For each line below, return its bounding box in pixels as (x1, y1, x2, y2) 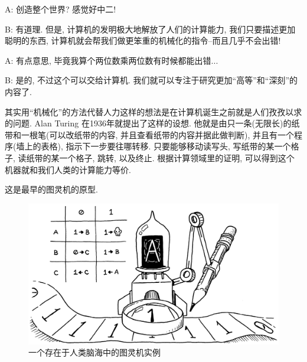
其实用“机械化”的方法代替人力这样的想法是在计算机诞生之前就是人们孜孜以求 (5, 105, 302, 118)
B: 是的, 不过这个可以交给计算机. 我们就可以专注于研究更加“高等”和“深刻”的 (5, 74, 298, 86)
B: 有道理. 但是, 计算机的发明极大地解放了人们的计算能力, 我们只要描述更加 (5, 22, 296, 35)
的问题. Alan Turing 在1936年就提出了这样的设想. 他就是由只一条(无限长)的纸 (5, 117, 300, 129)
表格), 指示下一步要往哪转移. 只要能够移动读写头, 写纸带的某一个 (41, 140, 291, 152)
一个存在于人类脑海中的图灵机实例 (28, 346, 161, 358)
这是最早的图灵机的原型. (5, 183, 98, 195)
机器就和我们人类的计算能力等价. (5, 163, 131, 175)
